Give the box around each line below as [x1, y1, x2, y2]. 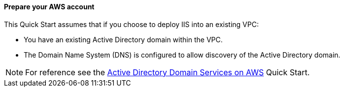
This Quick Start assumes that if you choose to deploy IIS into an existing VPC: [4, 20, 259, 29]
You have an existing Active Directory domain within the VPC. [24, 35, 223, 44]
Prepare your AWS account [4, 2, 95, 11]
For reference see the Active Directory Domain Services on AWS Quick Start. [25, 67, 310, 77]
